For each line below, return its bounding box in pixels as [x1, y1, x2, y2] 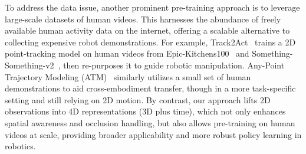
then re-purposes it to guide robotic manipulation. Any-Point [63, 58, 285, 71]
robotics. [5, 140, 36, 152]
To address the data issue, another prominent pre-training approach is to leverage [5, 1, 300, 13]
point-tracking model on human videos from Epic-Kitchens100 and [5, 47, 249, 60]
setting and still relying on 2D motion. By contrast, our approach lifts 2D [5, 93, 271, 106]
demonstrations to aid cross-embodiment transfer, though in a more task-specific [5, 82, 296, 94]
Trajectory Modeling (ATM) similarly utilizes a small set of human [5, 70, 251, 83]
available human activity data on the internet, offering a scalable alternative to [5, 24, 290, 37]
